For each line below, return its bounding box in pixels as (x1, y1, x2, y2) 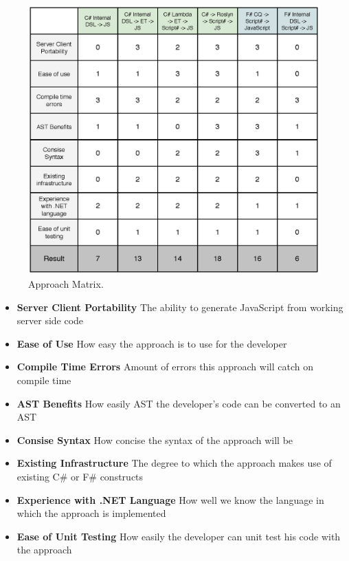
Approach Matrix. (28, 277, 104, 291)
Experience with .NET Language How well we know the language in (16, 492, 324, 507)
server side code (16, 313, 84, 328)
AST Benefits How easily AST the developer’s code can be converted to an (16, 396, 341, 410)
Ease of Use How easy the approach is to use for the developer (16, 336, 287, 350)
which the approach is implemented (16, 506, 166, 520)
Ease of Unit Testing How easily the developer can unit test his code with (16, 529, 341, 543)
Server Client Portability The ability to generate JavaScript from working (16, 299, 344, 314)
